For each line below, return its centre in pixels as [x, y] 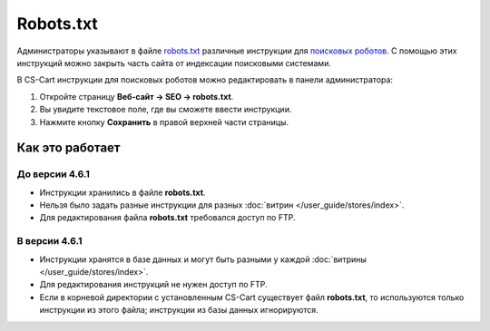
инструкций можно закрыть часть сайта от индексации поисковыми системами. [174, 63]
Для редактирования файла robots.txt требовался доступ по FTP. [167, 218]
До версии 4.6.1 [54, 174]
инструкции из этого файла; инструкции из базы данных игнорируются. [179, 310]
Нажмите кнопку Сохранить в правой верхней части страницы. [164, 122]
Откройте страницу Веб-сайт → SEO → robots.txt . [137, 96]
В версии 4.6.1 [49, 241]
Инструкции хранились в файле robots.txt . [122, 192]
